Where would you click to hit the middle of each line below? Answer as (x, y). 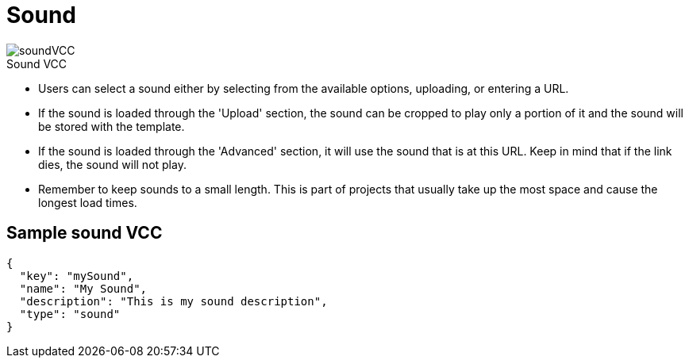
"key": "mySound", (77, 276)
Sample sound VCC (85, 233)
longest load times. (88, 202)
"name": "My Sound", (83, 288)
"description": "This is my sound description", (173, 301)
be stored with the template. (112, 126)
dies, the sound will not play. (112, 164)
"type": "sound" (70, 314)
